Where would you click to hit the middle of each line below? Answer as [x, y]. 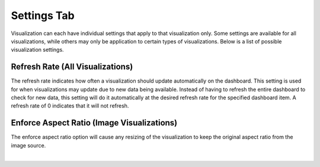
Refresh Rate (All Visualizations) [72, 67]
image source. [28, 145]
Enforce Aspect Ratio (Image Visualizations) [94, 123]
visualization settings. [38, 50]
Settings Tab [43, 15]
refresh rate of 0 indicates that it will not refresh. [70, 106]
